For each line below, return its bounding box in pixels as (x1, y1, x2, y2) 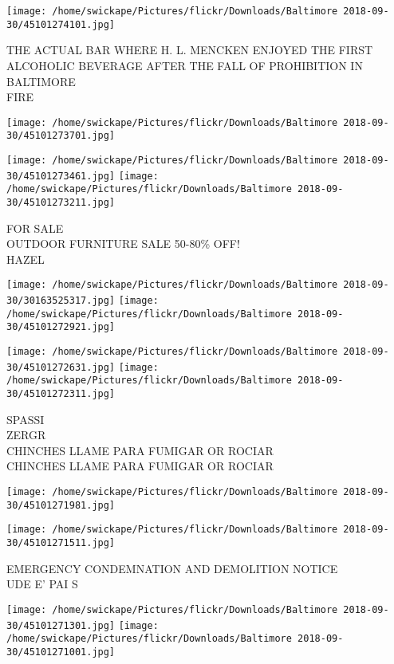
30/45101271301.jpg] (6, 619, 116, 631)
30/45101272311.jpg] (6, 388, 116, 399)
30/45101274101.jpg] (6, 18, 116, 30)
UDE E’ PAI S (6, 576, 78, 592)
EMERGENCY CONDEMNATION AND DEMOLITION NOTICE (6, 560, 338, 576)
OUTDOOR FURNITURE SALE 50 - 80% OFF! (6, 235, 240, 252)
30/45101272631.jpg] (6, 361, 116, 373)
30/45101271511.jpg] (6, 537, 116, 548)
